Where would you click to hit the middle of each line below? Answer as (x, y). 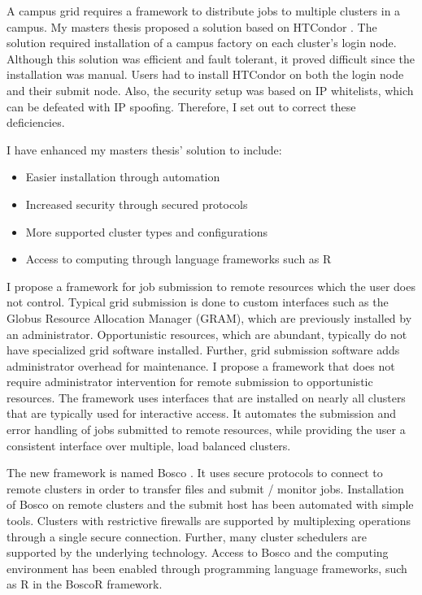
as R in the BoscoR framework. (85, 584)
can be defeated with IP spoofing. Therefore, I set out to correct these (181, 106)
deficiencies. (36, 122)
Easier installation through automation (123, 177)
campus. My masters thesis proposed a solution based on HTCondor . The (192, 26)
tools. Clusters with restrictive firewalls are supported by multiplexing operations (209, 521)
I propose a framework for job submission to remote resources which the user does (211, 286)
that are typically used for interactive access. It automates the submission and (201, 413)
